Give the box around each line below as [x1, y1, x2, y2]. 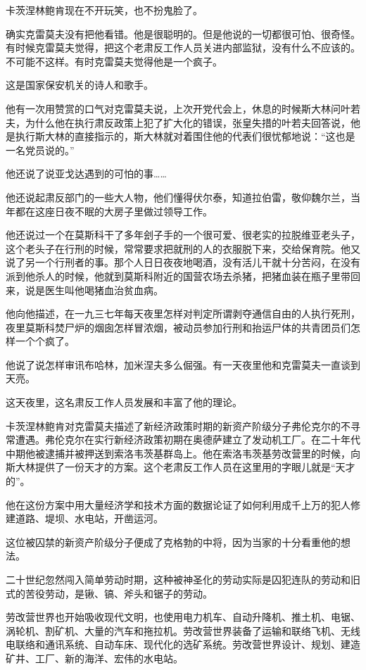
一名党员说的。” [6, 142, 75, 157]
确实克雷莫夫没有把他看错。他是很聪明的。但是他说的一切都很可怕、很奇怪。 [6, 26, 360, 41]
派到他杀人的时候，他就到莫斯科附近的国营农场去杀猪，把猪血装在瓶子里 [6, 268, 341, 283]
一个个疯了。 [15, 334, 75, 348]
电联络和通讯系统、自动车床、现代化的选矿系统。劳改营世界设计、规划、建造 [6, 637, 360, 652]
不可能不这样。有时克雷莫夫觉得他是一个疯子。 [6, 53, 222, 68]
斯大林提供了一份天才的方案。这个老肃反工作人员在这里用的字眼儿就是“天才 [6, 460, 355, 474]
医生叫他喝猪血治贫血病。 [44, 282, 163, 297]
